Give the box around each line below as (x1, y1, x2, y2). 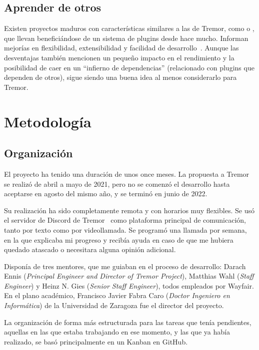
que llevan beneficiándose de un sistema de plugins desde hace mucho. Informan (4, 32, 248, 43)
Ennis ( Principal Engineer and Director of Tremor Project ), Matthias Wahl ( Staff (4, 271, 254, 281)
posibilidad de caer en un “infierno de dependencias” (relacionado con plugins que (4, 62, 254, 72)
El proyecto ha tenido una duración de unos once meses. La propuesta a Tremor (4, 168, 249, 179)
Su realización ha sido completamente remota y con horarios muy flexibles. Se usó (4, 205, 254, 215)
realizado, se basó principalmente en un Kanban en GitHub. (4, 336, 188, 347)
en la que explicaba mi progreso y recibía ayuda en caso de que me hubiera (4, 234, 233, 245)
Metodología (4, 111, 91, 131)
